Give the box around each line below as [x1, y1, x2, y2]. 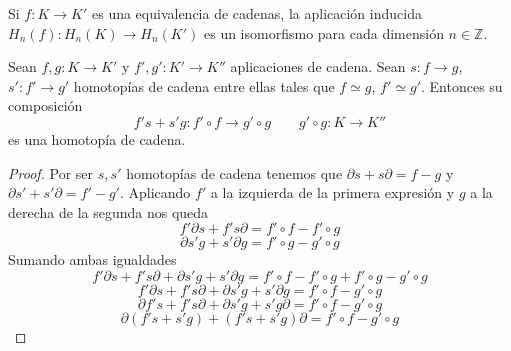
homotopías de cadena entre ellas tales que [73, 75, 335, 96]
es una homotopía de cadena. [8, 128, 186, 149]
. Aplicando [119, 182, 191, 203]
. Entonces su [421, 75, 503, 96]
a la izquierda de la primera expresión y [210, 182, 455, 203]
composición [8, 95, 83, 116]
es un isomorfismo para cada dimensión [203, 22, 444, 43]
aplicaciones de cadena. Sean [230, 56, 406, 77]
